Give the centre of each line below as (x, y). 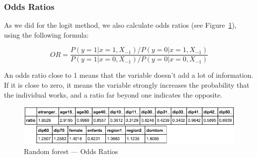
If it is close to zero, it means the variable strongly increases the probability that (127, 85)
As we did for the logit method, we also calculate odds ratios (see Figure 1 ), (120, 25)
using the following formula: (46, 34)
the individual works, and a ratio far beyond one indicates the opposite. (113, 94)
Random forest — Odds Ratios (71, 151)
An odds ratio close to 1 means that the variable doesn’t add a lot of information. (129, 75)
